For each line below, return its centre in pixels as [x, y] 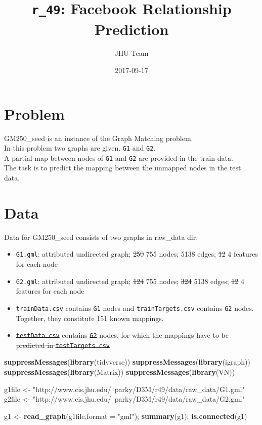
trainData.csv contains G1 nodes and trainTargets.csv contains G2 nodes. [135, 308]
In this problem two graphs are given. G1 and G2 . [80, 148]
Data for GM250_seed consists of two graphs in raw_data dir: [101, 237]
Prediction [132, 29]
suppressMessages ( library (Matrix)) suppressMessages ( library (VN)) [120, 372]
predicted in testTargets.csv [63, 345]
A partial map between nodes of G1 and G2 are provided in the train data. [119, 157]
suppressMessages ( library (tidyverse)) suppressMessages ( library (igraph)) [127, 362]
